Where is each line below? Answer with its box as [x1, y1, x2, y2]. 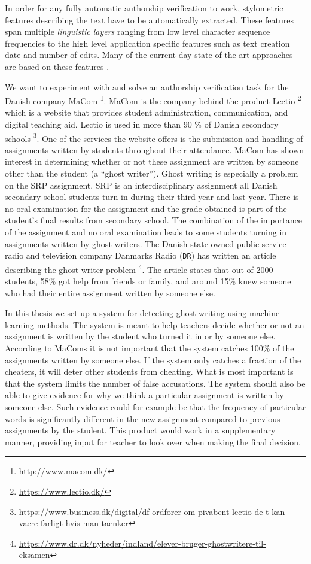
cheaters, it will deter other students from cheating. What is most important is [5, 365, 294, 378]
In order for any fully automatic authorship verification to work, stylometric [5, 2, 283, 14]
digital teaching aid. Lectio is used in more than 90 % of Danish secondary [5, 118, 279, 130]
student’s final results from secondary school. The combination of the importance [5, 214, 302, 226]
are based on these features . [5, 60, 109, 72]
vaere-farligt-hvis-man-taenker [19, 517, 129, 529]
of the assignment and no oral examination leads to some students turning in [5, 226, 287, 238]
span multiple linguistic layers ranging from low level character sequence [5, 25, 270, 38]
